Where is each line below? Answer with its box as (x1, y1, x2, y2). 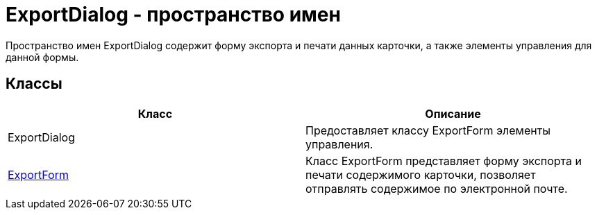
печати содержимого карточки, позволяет (305, 167, 536, 182)
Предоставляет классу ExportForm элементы (305, 123, 551, 137)
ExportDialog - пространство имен (6, 3, 341, 26)
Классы (6, 75, 62, 93)
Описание (425, 106, 481, 121)
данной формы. (6, 51, 79, 63)
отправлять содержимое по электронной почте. (305, 181, 568, 196)
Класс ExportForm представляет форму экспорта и (305, 153, 582, 168)
